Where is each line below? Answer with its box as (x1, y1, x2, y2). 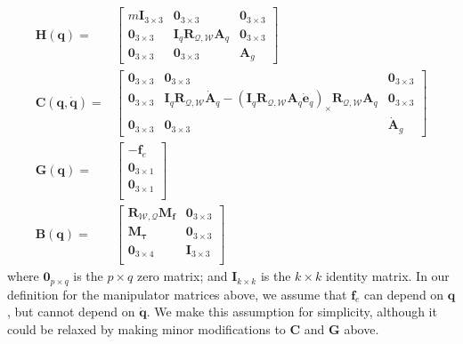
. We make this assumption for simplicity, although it (146, 302, 437, 321)
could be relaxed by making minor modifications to (7, 319, 286, 338)
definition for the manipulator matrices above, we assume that (7, 284, 347, 303)
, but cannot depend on (7, 302, 135, 321)
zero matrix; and (136, 267, 228, 285)
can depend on (364, 284, 444, 303)
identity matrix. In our (325, 267, 450, 285)
